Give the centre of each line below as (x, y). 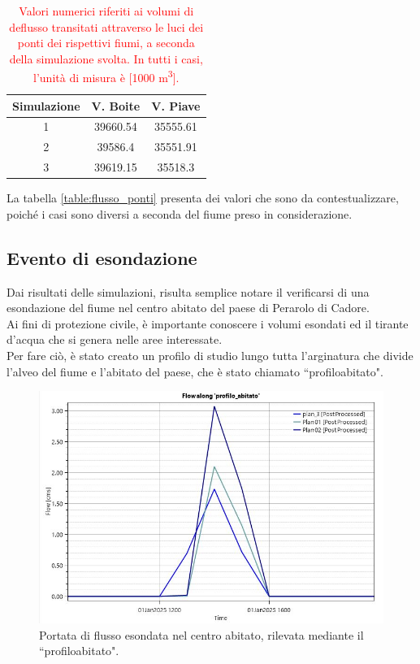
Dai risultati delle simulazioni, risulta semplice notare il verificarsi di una (188, 291)
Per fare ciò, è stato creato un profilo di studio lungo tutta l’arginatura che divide (210, 356)
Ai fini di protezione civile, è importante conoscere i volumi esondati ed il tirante (208, 323)
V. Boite (116, 105)
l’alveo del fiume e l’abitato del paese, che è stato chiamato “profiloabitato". (195, 371)
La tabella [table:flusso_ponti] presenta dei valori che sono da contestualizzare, (203, 198)
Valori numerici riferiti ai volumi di (106, 11)
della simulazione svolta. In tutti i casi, (106, 58)
